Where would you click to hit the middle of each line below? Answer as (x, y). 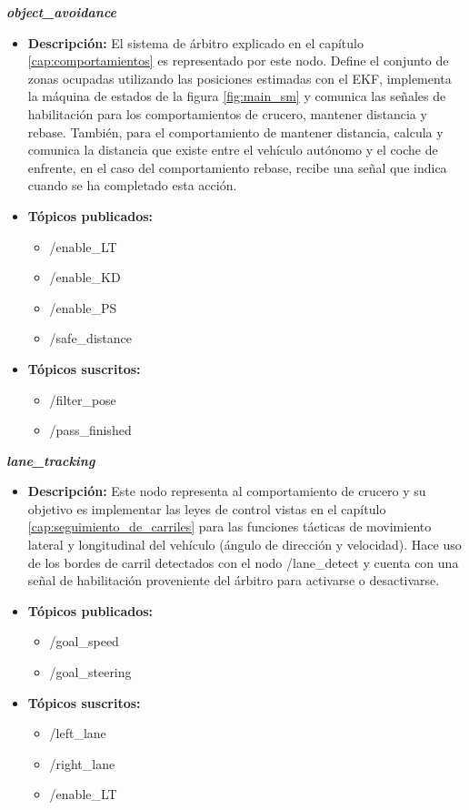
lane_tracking (51, 460)
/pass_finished (90, 430)
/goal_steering (90, 672)
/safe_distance (90, 338)
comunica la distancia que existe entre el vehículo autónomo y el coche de (233, 150)
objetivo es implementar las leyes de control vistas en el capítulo (207, 508)
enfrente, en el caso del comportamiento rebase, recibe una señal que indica (237, 167)
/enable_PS (83, 307)
